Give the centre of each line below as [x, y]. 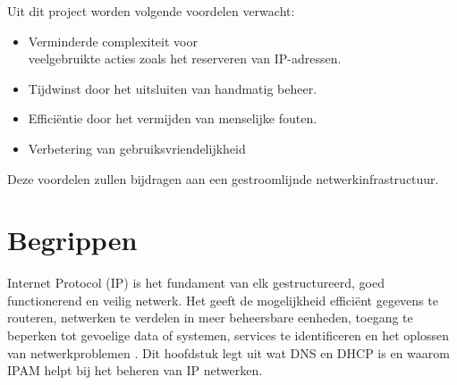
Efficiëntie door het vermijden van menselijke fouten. [173, 118]
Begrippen [72, 240]
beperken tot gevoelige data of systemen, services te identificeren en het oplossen [228, 335]
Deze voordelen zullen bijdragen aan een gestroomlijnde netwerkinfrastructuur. [223, 178]
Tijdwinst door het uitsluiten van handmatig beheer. [173, 88]
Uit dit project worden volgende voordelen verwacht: [151, 11]
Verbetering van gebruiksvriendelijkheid [137, 148]
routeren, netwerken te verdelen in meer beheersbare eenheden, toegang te [210, 318]
